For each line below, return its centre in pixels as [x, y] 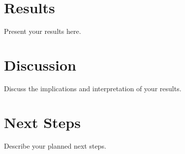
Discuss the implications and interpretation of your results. [93, 88]
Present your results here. [43, 31]
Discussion [40, 64]
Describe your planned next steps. [55, 145]
